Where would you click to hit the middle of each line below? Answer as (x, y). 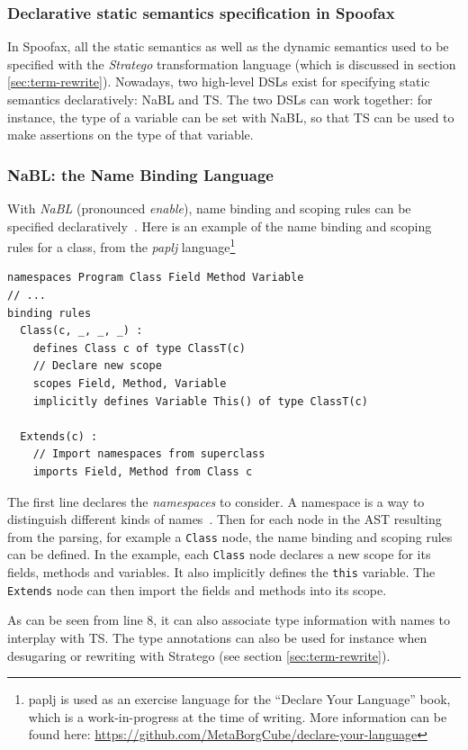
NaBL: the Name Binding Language (140, 174)
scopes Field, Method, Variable (130, 384)
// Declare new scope (97, 366)
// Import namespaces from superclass (149, 454)
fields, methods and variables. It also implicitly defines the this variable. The (221, 572)
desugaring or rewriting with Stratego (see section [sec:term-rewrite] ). (199, 655)
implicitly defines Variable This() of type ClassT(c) (200, 401)
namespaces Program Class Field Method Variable (156, 278)
